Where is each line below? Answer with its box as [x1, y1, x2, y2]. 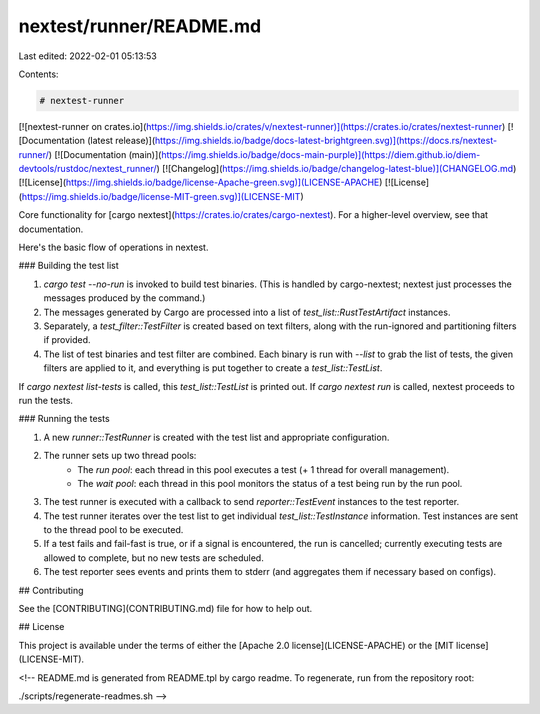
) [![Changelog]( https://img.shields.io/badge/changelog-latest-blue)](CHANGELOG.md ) [156, 163, 517, 175]
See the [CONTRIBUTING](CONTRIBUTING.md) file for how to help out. [18, 603, 313, 615]
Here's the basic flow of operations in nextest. [18, 241, 209, 254]
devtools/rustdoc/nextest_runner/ [18, 163, 157, 175]
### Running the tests [18, 413, 110, 425]
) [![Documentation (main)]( [48, 148, 162, 160]
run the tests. [18, 394, 74, 406]
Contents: [18, 68, 59, 80]
